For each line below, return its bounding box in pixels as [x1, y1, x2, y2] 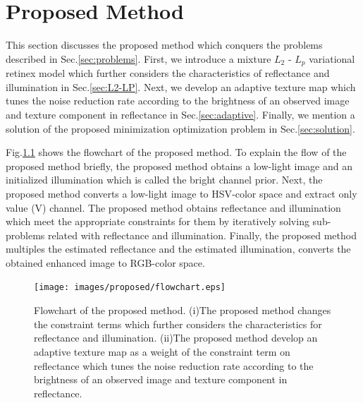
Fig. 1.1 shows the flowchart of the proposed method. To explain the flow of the [6, 145, 347, 160]
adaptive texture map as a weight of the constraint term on [34, 344, 290, 359]
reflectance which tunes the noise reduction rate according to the [34, 358, 314, 373]
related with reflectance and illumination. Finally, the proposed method [48, 227, 357, 242]
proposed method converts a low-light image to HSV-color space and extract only [6, 186, 357, 200]
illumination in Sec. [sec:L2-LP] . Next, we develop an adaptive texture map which [6, 79, 356, 94]
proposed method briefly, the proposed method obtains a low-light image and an [6, 158, 352, 173]
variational [309, 51, 355, 66]
